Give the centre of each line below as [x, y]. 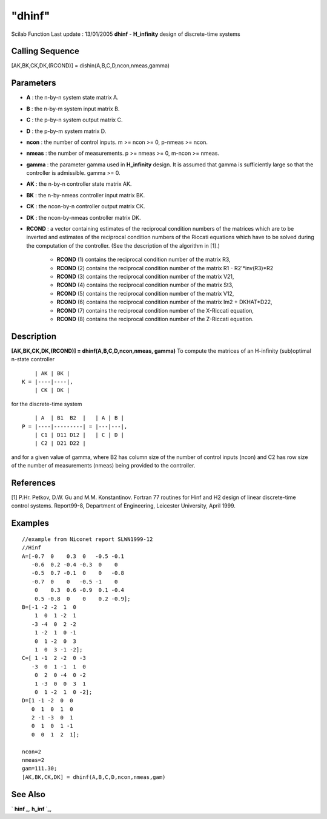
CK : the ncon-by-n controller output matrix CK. [86, 206]
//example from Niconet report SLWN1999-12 [88, 539]
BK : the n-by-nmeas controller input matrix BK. [86, 195]
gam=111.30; [40, 769]
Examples [30, 523]
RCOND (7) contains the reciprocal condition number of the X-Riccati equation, [155, 310]
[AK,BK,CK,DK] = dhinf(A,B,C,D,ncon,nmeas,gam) [94, 777]
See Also [28, 794]
